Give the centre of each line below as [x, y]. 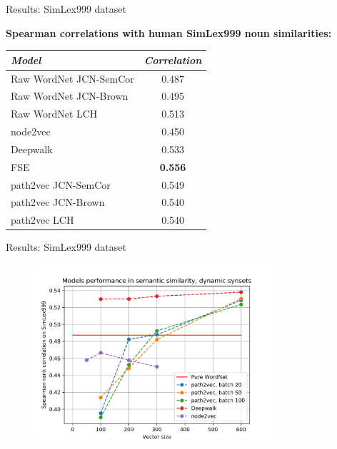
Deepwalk [32, 149]
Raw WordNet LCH [54, 114]
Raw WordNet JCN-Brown [70, 96]
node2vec [31, 131]
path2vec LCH [42, 220]
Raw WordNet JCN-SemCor [72, 78]
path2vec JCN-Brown [58, 202]
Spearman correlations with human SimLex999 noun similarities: [169, 32]
